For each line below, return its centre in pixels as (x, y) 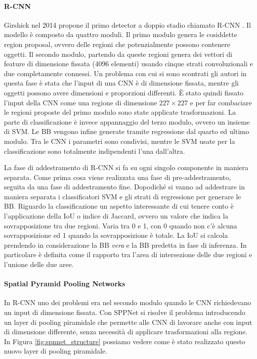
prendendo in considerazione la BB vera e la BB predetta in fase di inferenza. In (126, 245)
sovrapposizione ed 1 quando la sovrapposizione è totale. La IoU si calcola (116, 235)
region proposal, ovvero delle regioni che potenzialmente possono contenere (117, 44)
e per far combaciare (221, 102)
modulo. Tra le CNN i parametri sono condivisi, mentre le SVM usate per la (120, 141)
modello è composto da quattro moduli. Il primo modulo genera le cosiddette (121, 34)
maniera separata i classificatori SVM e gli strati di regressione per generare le (123, 196)
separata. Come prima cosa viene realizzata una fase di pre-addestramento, (117, 177)
